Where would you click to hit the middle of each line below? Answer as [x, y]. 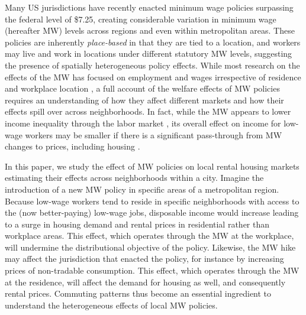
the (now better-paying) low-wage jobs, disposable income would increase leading [152, 212]
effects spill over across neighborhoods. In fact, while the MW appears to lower [148, 111]
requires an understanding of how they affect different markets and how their [144, 100]
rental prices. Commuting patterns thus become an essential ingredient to [138, 293]
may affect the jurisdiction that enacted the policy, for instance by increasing [144, 259]
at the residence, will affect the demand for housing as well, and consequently [145, 282]
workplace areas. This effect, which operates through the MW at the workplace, [149, 236]
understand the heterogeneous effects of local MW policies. [111, 305]
